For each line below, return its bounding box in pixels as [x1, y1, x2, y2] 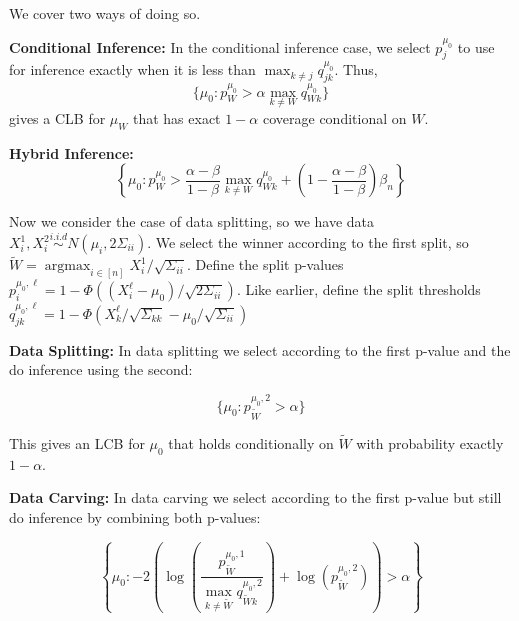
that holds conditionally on [168, 432, 334, 453]
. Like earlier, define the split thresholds [236, 279, 481, 300]
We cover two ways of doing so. [9, 3, 201, 23]
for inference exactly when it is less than [9, 59, 256, 80]
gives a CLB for [9, 107, 106, 128]
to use [457, 36, 495, 57]
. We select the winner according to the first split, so [147, 232, 469, 252]
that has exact [132, 107, 221, 128]
